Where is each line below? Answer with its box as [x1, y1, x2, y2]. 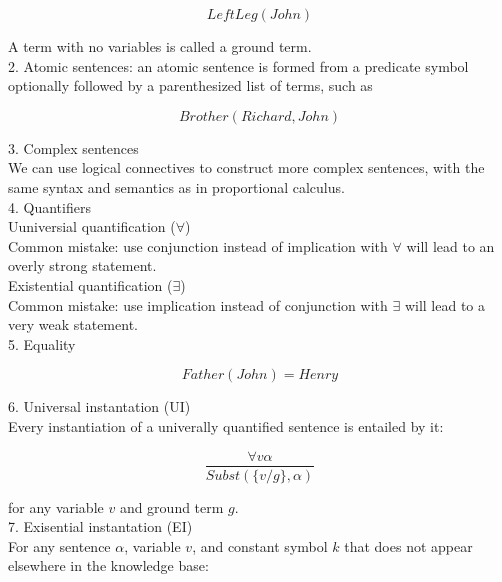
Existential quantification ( [8, 274, 173, 295]
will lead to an [406, 235, 495, 256]
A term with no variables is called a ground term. [8, 36, 312, 56]
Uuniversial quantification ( [8, 216, 176, 237]
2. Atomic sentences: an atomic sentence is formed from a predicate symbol [8, 55, 469, 76]
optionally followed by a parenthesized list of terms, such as [8, 75, 373, 96]
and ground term [119, 496, 224, 517]
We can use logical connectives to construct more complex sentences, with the [8, 157, 485, 178]
